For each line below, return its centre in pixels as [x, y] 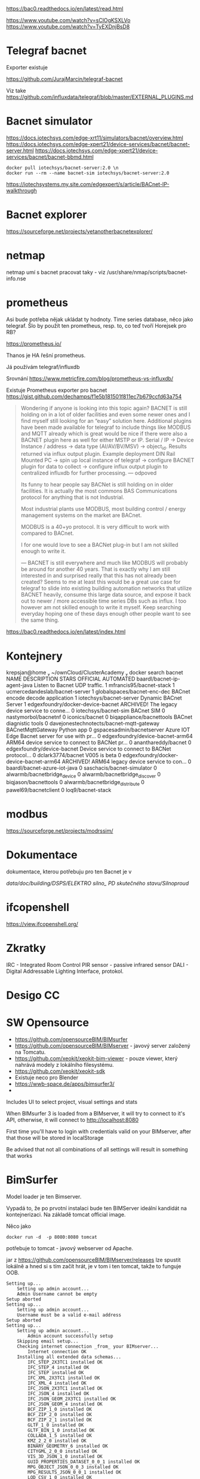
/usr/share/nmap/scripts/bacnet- [147, 272]
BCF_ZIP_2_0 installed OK [60, 1414]
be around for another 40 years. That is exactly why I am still [95, 569]
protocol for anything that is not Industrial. [72, 497]
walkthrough [21, 190]
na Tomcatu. [30, 1052]
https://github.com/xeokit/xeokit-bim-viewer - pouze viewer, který [96, 1058]
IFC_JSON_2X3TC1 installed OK [65, 1388]
